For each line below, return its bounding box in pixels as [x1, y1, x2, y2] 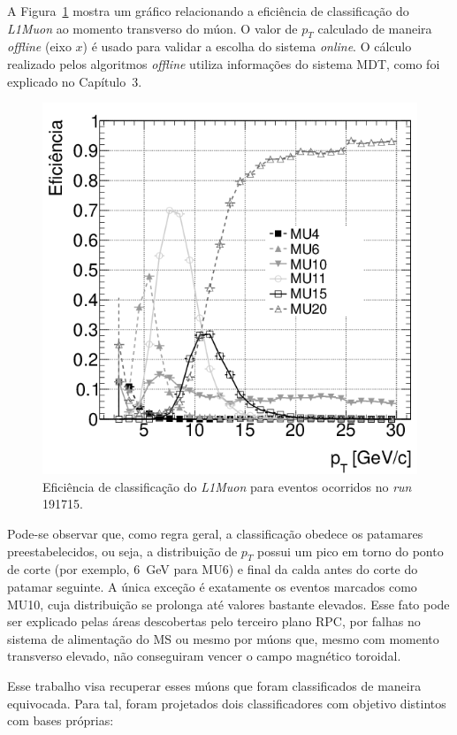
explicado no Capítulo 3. [7, 72, 142, 90]
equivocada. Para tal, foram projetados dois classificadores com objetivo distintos [7, 693, 446, 712]
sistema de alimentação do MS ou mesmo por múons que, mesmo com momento [7, 629, 439, 647]
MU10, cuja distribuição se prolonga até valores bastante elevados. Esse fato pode [7, 594, 450, 613]
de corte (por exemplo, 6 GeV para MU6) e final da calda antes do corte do [7, 560, 418, 578]
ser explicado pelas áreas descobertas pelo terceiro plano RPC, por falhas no [7, 612, 421, 631]
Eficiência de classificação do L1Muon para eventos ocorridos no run [42, 477, 412, 495]
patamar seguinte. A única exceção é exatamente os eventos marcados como [7, 578, 417, 595]
